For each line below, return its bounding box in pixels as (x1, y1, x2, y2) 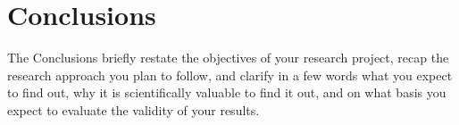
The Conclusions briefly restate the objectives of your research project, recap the (7, 48, 449, 67)
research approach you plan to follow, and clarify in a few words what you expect (7, 65, 453, 84)
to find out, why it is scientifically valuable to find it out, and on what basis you (7, 83, 446, 102)
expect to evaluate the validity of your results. (7, 100, 260, 119)
